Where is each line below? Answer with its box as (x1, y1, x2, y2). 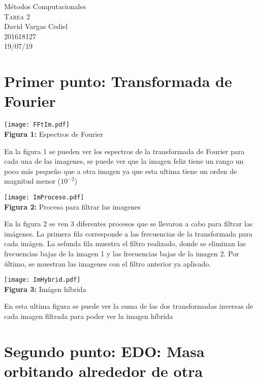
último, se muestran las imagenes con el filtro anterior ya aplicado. (4, 258, 211, 269)
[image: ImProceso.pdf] (4, 193, 84, 201)
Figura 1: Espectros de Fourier (4, 128, 103, 139)
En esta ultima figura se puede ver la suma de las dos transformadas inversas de (4, 301, 253, 311)
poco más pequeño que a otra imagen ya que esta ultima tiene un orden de (4, 165, 237, 176)
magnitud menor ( (4, 175, 61, 186)
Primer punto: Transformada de (4, 71, 232, 92)
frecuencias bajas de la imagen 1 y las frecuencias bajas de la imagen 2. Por (4, 248, 239, 258)
